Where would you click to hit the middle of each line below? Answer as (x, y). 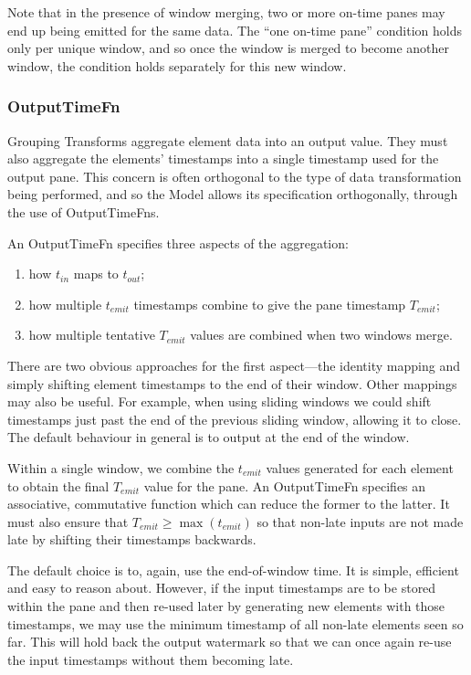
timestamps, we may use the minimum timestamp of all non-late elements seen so (235, 623)
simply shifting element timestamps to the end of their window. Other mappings (232, 383)
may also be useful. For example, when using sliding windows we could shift (220, 401)
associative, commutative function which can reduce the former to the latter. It (229, 504)
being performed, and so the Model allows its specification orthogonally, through (233, 194)
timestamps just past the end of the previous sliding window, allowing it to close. (235, 419)
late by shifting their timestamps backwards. (132, 539)
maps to (96, 274)
